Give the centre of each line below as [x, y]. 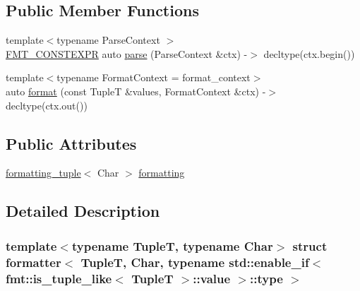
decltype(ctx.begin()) [309, 53]
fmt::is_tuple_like [59, 278]
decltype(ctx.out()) [47, 105]
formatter [34, 262]
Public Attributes [71, 143]
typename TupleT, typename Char [172, 245]
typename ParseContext [108, 40]
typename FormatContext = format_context [154, 77]
